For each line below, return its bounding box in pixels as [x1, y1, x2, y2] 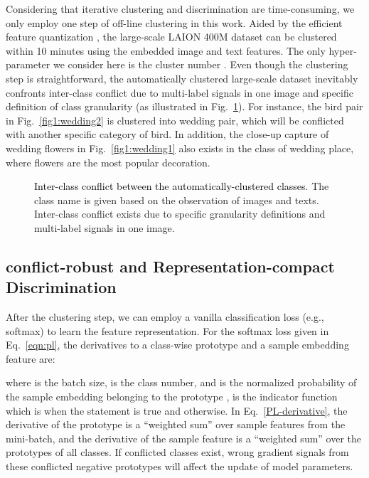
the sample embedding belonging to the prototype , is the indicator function [6, 389, 338, 404]
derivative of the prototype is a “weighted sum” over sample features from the [6, 417, 346, 432]
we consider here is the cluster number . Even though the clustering [53, 57, 348, 72]
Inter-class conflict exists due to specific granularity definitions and [34, 206, 326, 221]
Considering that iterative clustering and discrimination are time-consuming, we [6, 1, 355, 16]
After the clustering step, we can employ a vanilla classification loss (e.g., [6, 309, 324, 324]
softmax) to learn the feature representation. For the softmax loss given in [6, 323, 329, 338]
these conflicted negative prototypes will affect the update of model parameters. [6, 459, 353, 474]
